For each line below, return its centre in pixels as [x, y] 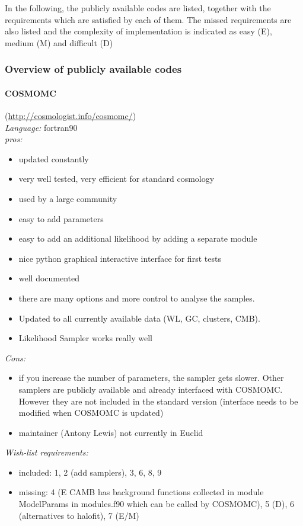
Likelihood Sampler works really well [85, 338]
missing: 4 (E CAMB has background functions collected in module [141, 492]
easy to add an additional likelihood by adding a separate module [138, 238]
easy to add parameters [61, 218]
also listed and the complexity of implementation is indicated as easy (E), [138, 31]
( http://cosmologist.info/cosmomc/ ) [71, 116]
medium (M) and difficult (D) [59, 42]
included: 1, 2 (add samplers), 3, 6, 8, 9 [90, 472]
